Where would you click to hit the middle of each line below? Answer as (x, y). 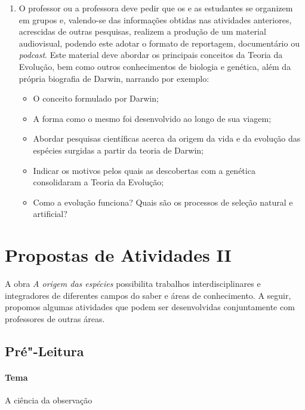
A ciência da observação (49, 400)
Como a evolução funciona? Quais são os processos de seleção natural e (163, 202)
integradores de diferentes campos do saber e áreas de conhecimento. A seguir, (148, 295)
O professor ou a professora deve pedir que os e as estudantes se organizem (156, 8)
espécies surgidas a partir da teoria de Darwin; (118, 150)
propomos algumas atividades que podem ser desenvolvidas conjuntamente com (150, 307)
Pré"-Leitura (44, 351)
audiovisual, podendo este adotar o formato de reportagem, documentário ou (159, 43)
